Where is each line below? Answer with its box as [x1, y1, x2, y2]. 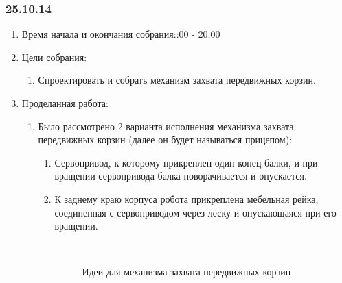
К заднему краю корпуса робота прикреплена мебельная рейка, [54, 191, 319, 206]
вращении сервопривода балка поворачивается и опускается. [54, 169, 307, 183]
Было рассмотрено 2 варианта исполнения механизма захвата [38, 119, 294, 133]
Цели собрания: [21, 49, 87, 64]
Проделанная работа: [21, 96, 109, 110]
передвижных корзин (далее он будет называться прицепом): [38, 132, 293, 147]
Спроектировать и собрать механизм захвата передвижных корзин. [38, 73, 316, 87]
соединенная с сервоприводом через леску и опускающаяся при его [54, 205, 337, 219]
